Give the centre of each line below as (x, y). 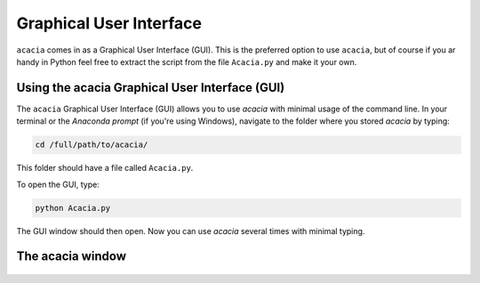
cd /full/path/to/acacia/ (92, 145)
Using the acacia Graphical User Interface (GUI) (151, 88)
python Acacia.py (73, 208)
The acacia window (72, 257)
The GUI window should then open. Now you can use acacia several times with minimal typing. (191, 230)
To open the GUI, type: (58, 184)
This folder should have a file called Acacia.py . (105, 168)
